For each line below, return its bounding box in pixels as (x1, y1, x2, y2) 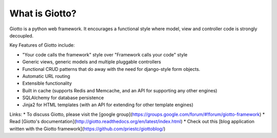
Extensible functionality (22, 80, 72, 87)
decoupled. (9, 32, 34, 38)
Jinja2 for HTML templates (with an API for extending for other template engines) (22, 102, 193, 108)
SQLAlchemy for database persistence (22, 95, 104, 101)
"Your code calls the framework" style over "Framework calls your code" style (22, 51, 188, 57)
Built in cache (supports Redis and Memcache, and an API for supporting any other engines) (22, 87, 217, 93)
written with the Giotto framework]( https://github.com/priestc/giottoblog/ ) (9, 126, 166, 132)
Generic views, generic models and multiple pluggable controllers (22, 59, 162, 65)
